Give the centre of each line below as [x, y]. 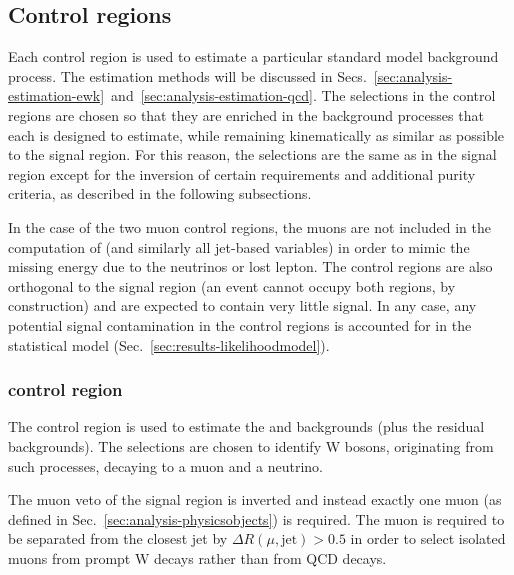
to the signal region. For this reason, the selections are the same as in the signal [252, 154]
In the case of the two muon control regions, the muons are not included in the [249, 226]
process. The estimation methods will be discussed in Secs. [187, 75]
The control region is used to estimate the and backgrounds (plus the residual [246, 426]
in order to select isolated [428, 538]
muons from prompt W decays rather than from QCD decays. [197, 557]
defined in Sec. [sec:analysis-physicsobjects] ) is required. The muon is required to [256, 518]
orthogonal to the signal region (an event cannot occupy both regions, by [232, 285]
